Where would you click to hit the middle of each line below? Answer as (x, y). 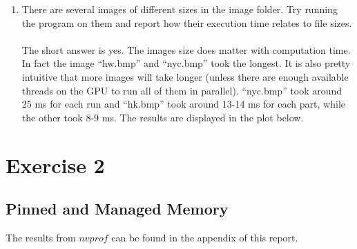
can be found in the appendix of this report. (205, 237)
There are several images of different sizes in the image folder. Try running (180, 9)
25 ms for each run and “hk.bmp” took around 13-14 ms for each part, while (183, 104)
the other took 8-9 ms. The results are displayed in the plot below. (163, 117)
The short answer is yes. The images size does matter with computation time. (186, 49)
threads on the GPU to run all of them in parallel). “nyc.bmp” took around (182, 90)
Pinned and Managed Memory (117, 209)
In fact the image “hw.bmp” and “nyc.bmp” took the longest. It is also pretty (186, 63)
